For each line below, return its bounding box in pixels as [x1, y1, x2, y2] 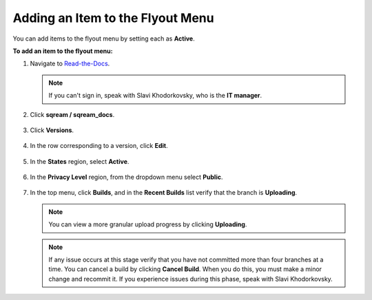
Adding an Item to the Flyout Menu [12, 10, 214, 25]
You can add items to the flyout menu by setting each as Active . [12, 34, 196, 43]
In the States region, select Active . [30, 157, 130, 165]
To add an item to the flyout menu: [12, 47, 113, 55]
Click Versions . [30, 126, 74, 134]
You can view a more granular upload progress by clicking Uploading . [48, 220, 247, 228]
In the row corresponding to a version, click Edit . [30, 142, 168, 150]
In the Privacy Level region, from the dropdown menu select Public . [30, 173, 223, 182]
